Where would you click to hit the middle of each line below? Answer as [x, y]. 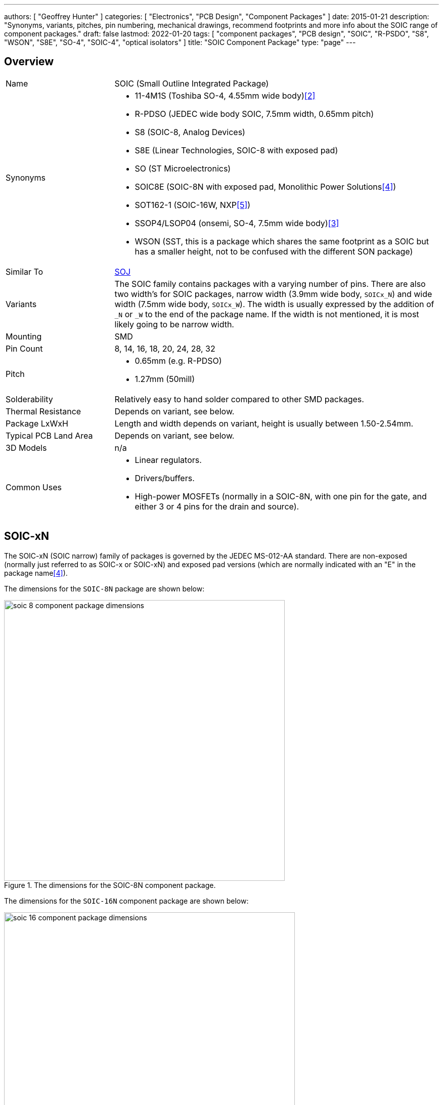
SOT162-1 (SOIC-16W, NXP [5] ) [193, 205]
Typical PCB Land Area [49, 435]
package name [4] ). [36, 573]
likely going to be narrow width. [174, 324]
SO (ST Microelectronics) [183, 168]
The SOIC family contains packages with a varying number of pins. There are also [270, 284]
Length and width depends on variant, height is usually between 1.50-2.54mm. [264, 423]
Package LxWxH [37, 423]
